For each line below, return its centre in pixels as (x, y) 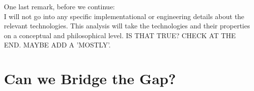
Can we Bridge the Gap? (90, 79)
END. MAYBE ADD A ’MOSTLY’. (57, 45)
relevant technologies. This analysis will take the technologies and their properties (127, 26)
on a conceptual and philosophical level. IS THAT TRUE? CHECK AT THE (120, 35)
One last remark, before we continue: (59, 6)
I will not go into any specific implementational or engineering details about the (124, 16)
